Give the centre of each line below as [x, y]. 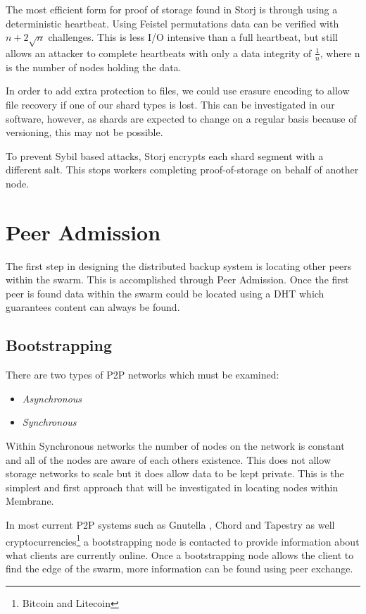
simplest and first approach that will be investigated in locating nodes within [172, 487]
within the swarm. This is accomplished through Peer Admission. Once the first [177, 280]
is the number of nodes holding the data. [94, 67]
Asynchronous [52, 398]
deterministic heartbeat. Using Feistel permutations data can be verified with [172, 23]
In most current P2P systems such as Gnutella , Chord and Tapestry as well [170, 524]
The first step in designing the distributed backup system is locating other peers [179, 265]
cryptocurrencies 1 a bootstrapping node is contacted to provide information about [183, 540]
